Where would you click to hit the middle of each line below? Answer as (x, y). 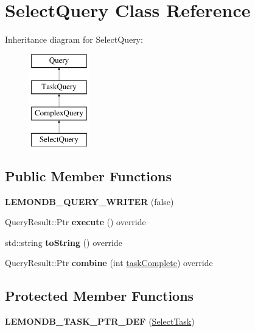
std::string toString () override (64, 242)
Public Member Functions (88, 175)
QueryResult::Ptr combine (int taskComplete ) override (109, 263)
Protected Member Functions (100, 296)
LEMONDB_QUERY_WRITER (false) (89, 201)
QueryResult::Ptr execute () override (75, 222)
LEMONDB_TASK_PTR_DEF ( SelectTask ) (100, 321)
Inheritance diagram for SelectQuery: (74, 39)
